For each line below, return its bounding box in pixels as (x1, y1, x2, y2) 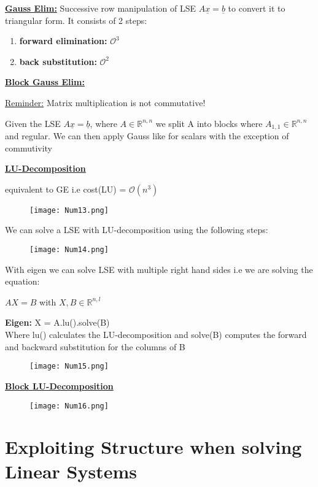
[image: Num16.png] (29, 401, 109, 410)
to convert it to (228, 2, 285, 14)
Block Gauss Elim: (5, 75, 85, 88)
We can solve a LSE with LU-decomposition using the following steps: (5, 223, 268, 236)
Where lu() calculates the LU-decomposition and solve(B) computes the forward (5, 328, 307, 341)
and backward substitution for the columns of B (5, 340, 185, 353)
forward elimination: (19, 34, 107, 47)
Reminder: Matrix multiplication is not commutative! (5, 96, 206, 109)
